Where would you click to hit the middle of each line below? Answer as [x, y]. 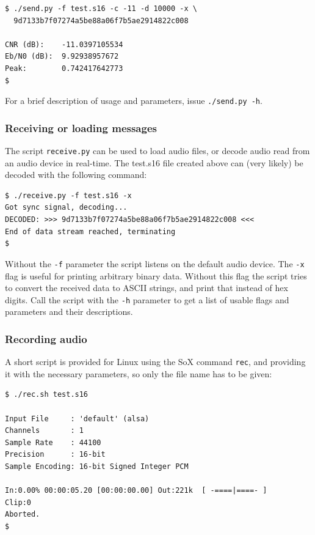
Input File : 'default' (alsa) [77, 419]
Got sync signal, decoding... [66, 208]
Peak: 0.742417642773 [64, 68]
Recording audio [46, 338]
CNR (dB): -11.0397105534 [64, 44]
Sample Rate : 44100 [53, 442]
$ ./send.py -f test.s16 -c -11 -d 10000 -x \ [101, 9]
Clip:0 [18, 502]
